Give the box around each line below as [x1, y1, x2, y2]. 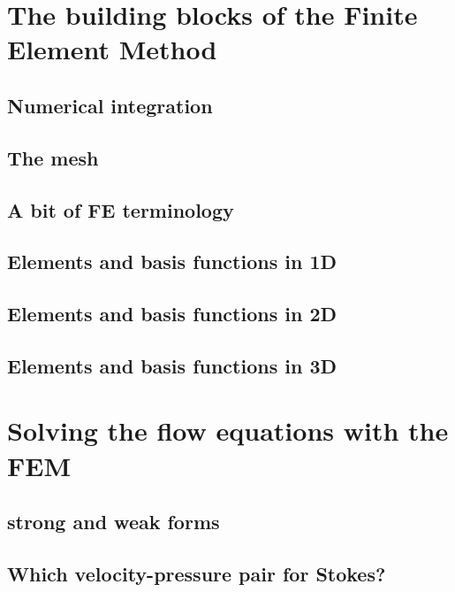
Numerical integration [7, 91, 213, 119]
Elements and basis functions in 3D [7, 351, 337, 379]
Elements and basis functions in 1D [7, 248, 337, 275]
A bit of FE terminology [7, 196, 234, 223]
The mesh [7, 143, 99, 171]
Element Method [7, 31, 217, 67]
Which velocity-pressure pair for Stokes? [7, 559, 386, 587]
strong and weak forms [7, 508, 220, 535]
